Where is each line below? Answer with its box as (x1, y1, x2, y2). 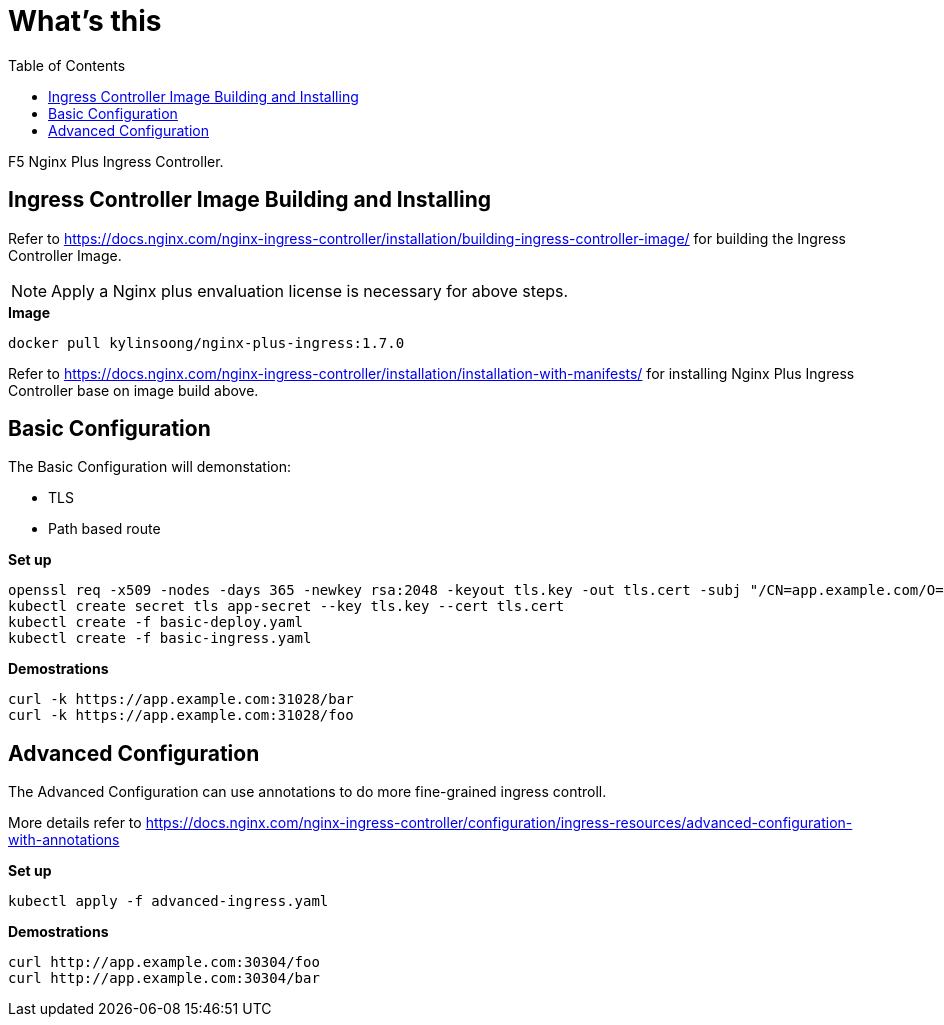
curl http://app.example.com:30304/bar (8, 970, 320, 987)
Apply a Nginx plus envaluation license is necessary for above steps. (51, 280, 569, 301)
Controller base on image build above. (8, 381, 259, 399)
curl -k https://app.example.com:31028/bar (8, 691, 354, 708)
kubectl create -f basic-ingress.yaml (8, 630, 312, 647)
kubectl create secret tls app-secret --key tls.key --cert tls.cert (8, 598, 565, 615)
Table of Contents (8, 56, 126, 74)
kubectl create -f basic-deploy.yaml (8, 614, 304, 631)
